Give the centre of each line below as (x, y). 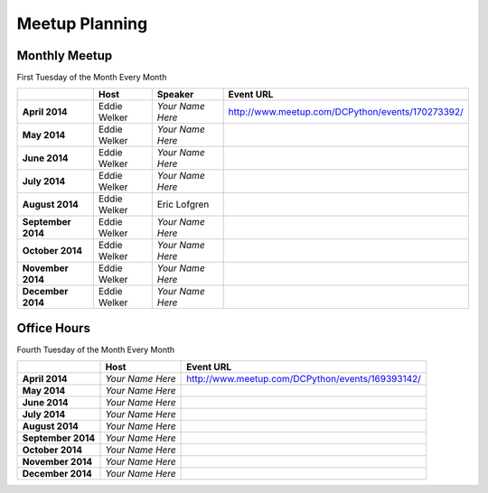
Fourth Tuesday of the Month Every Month (96, 349)
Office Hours (53, 328)
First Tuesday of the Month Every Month (92, 78)
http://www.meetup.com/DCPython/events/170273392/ (346, 112)
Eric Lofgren (183, 205)
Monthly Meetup (65, 56)
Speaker (175, 95)
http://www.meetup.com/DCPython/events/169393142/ (304, 379)
